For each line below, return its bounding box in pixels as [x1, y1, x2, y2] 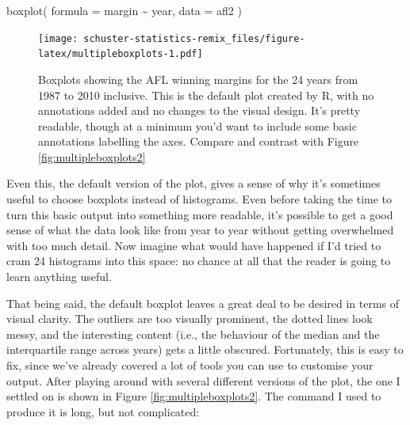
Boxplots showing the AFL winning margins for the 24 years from [38, 70, 358, 87]
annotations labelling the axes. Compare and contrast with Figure [38, 133, 359, 150]
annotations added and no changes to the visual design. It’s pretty [38, 102, 361, 119]
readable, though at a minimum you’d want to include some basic [38, 117, 357, 134]
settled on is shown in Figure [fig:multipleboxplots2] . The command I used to [6, 388, 381, 404]
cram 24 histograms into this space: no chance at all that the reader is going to [6, 252, 391, 269]
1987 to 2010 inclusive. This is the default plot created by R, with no [38, 86, 374, 103]
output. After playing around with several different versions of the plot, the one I [6, 372, 400, 389]
